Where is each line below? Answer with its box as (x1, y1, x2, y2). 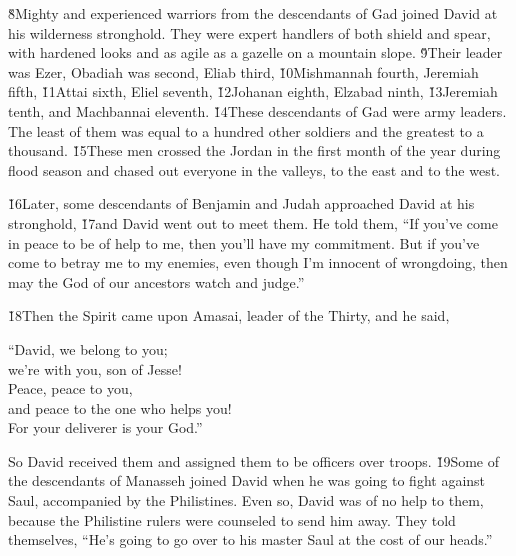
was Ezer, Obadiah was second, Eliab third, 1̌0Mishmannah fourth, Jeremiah (8, 61, 479, 82)
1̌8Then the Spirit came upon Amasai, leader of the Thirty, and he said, (8, 305, 450, 326)
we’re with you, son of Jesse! (8, 358, 182, 379)
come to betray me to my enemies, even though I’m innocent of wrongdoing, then (8, 252, 508, 273)
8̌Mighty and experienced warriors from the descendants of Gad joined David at (8, 3, 498, 23)
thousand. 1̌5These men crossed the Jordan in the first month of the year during (8, 140, 501, 161)
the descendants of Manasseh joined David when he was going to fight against (8, 470, 486, 491)
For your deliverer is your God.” (8, 417, 203, 438)
